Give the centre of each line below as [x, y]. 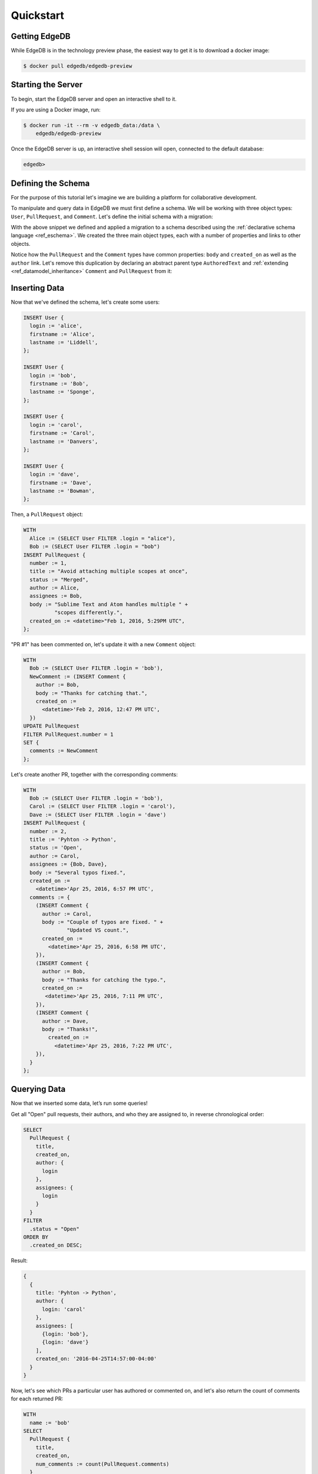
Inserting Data [38, 288]
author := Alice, [54, 588]
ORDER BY [36, 1237]
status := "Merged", [59, 580]
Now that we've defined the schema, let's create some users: [85, 302]
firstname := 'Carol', [62, 433]
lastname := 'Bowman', [62, 491]
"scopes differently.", [88, 613]
